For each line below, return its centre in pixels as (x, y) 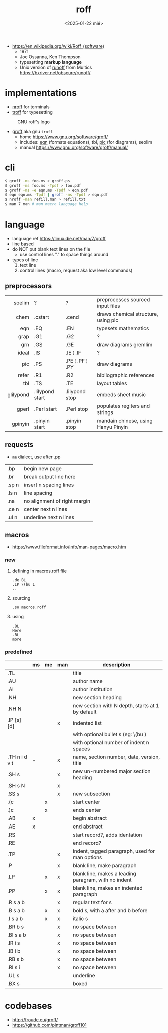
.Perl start (46, 409)
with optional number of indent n (111, 743)
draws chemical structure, (128, 314)
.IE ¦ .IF (73, 353)
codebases (29, 1006)
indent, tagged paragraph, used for (114, 851)
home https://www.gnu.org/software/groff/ (64, 137)
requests (19, 445)
